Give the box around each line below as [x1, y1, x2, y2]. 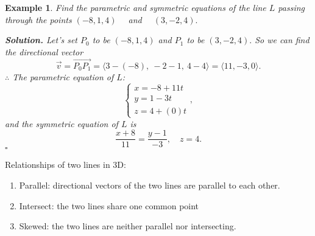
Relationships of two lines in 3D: [5, 158, 126, 171]
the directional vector [5, 45, 83, 58]
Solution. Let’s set [5, 33, 77, 46]
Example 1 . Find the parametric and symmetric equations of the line [5, 1, 266, 13]
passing [278, 1, 305, 13]
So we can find [255, 33, 310, 46]
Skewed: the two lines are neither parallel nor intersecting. [19, 220, 236, 232]
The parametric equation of [12, 70, 114, 83]
